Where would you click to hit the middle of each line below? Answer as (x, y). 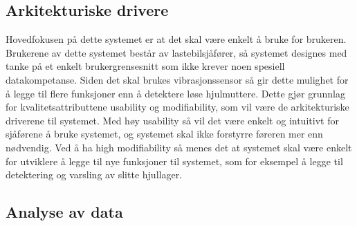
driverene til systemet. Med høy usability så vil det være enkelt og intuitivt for (172, 120)
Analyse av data (64, 212)
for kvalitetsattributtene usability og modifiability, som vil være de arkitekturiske (177, 107)
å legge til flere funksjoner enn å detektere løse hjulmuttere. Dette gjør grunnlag (175, 93)
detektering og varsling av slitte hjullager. (94, 175)
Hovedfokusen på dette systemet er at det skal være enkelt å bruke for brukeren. (176, 39)
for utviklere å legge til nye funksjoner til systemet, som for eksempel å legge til (174, 161)
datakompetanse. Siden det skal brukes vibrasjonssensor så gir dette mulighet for (177, 79)
